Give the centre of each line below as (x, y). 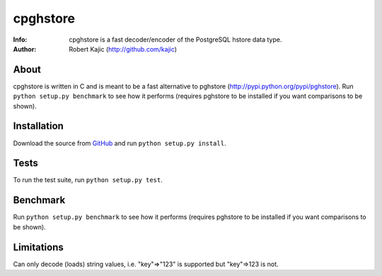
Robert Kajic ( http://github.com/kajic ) (123, 49)
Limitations (38, 247)
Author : (25, 49)
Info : (20, 40)
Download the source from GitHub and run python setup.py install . (120, 143)
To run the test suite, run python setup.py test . (88, 180)
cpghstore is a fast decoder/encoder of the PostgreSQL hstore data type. (175, 40)
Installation (38, 126)
